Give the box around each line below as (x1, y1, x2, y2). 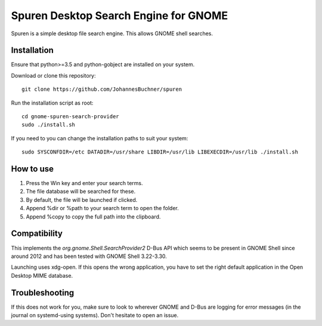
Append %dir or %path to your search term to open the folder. (26, 205, 179, 212)
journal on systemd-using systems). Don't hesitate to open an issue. (11, 312, 179, 319)
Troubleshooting (11, 287, 75, 298)
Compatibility (11, 229, 63, 239)
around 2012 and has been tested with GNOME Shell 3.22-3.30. (11, 253, 167, 260)
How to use (11, 164, 54, 174)
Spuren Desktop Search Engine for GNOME (11, 9, 228, 22)
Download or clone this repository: (11, 72, 96, 79)
